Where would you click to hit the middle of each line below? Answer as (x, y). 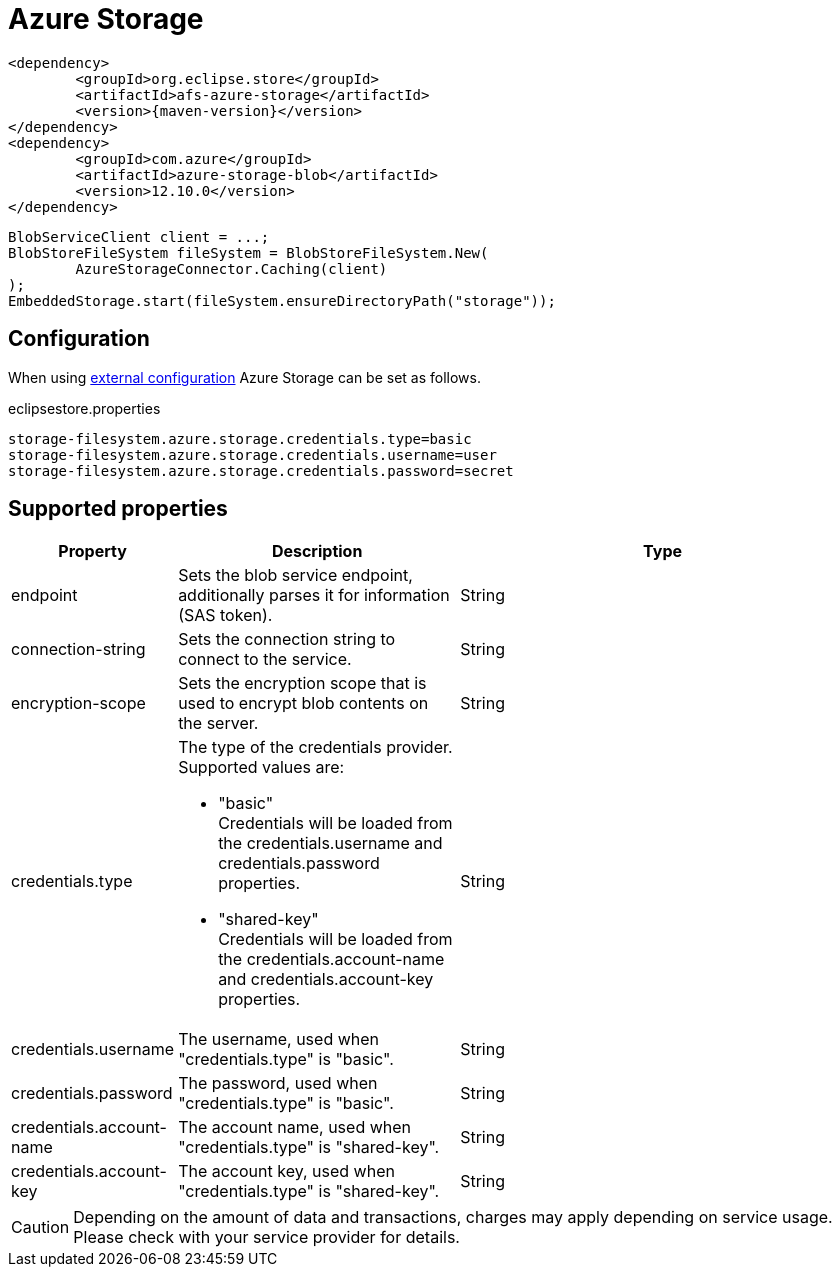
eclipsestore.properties (84, 408)
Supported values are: (261, 767)
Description (317, 551)
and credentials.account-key (326, 979)
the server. (218, 723)
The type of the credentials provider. (315, 747)
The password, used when (278, 1083)
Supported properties (118, 509)
